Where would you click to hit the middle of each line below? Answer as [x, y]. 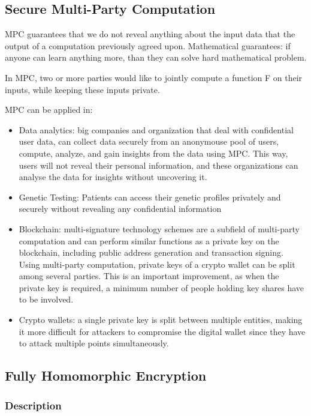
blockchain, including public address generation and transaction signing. [151, 252]
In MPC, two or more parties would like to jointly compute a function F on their [154, 77]
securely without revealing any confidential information [120, 209]
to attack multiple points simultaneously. [94, 343]
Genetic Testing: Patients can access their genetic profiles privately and [150, 197]
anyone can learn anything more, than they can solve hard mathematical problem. [156, 57]
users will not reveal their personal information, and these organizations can [158, 165]
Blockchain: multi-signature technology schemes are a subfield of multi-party [159, 228]
